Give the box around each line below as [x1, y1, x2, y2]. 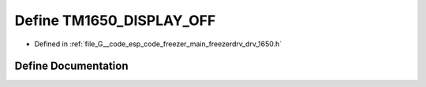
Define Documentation [14, 60, 129, 73]
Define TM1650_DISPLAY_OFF [14, 12, 216, 29]
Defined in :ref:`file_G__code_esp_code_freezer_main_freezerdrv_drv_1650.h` [34, 39, 282, 49]
